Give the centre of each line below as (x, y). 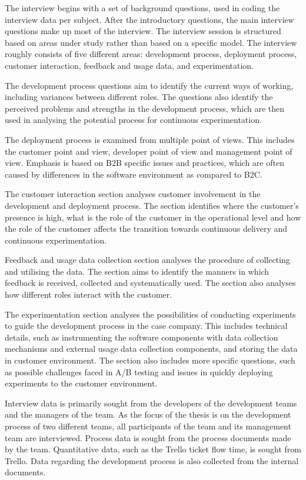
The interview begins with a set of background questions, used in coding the (142, 8)
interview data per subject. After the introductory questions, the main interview (149, 19)
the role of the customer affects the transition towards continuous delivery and (146, 229)
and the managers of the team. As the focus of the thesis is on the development (148, 414)
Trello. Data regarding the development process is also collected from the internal (152, 460)
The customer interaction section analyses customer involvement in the (133, 194)
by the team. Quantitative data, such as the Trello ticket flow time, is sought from (153, 449)
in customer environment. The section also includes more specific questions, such (150, 360)
